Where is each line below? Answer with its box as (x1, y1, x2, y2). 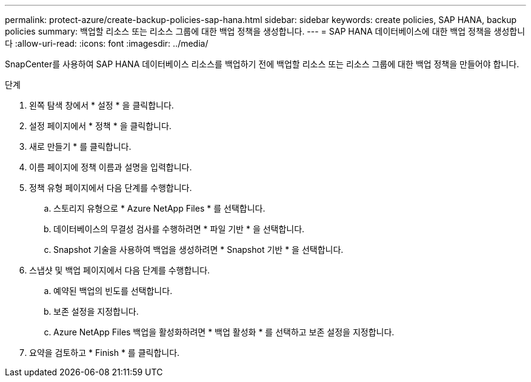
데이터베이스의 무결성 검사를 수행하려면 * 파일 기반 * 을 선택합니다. (53, 224, 305, 234)
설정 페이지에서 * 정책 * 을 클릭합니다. (29, 121, 172, 131)
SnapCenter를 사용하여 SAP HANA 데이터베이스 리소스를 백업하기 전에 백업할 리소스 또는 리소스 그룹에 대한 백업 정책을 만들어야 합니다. (5, 59, 519, 69)
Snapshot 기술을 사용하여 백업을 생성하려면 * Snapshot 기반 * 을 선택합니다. (53, 244, 344, 255)
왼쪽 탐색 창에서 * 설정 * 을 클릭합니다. (29, 100, 174, 110)
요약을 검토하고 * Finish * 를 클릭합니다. (29, 347, 180, 358)
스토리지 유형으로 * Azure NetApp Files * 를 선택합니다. (53, 203, 265, 213)
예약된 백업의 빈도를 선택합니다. (53, 286, 173, 296)
